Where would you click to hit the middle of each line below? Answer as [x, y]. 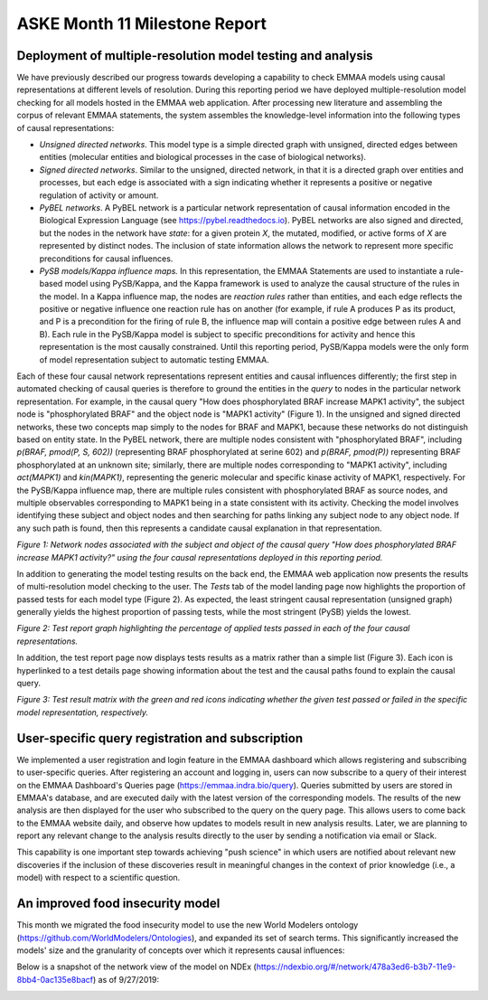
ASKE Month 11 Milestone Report [141, 24]
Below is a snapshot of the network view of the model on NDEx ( [136, 967]
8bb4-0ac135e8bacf [55, 979]
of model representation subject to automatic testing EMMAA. [155, 359]
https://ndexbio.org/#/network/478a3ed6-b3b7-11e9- [356, 967]
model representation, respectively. [83, 712]
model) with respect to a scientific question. [99, 878]
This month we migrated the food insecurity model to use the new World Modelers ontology [188, 925]
